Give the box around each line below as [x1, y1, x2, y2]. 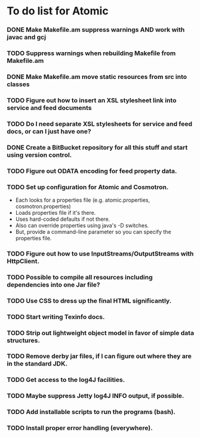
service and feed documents [7, 104, 92, 112]
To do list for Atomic [7, 4, 109, 18]
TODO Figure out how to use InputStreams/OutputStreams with [7, 250, 194, 258]
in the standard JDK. [7, 360, 68, 368]
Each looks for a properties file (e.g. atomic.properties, [15, 196, 150, 203]
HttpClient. [7, 257, 39, 265]
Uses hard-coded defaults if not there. [15, 215, 110, 223]
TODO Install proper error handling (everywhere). [7, 424, 153, 432]
